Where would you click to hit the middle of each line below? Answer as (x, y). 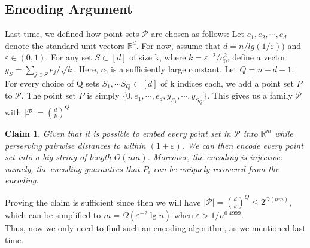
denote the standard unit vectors (65, 45)
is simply (103, 95)
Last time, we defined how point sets (72, 34)
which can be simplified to (53, 215)
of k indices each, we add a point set (227, 83)
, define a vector (256, 57)
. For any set (69, 57)
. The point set (48, 95)
